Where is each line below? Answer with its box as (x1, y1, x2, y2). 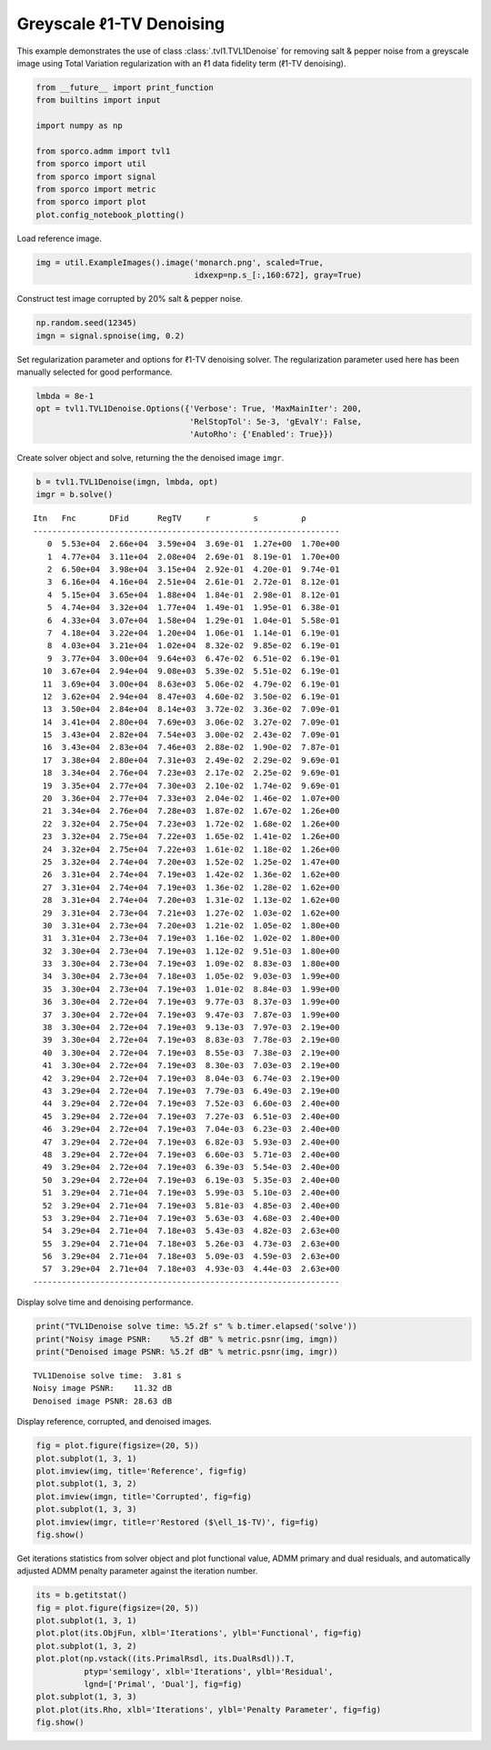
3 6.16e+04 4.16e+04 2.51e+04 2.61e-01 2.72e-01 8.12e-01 (46, 577, 340, 587)
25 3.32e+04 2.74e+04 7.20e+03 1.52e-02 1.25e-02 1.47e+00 (42, 856, 340, 867)
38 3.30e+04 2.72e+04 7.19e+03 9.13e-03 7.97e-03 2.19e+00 (42, 1023, 340, 1033)
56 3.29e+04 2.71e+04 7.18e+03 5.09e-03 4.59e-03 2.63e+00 (42, 1251, 340, 1262)
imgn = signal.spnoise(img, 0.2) (35, 330, 185, 341)
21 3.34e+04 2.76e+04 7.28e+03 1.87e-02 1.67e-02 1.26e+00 (42, 805, 340, 816)
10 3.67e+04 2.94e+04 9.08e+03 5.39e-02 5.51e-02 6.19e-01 (42, 666, 340, 676)
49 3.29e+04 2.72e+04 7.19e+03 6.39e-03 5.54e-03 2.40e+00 (42, 1162, 340, 1173)
